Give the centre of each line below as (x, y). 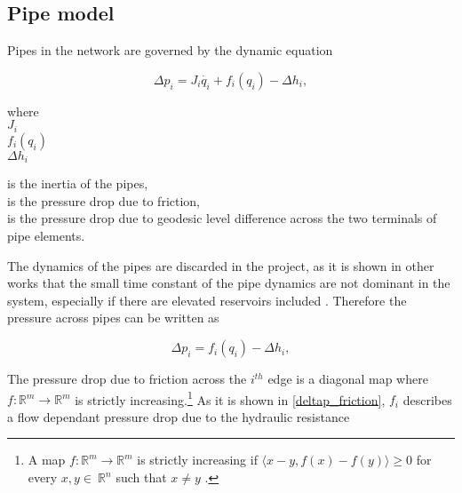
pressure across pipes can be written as (113, 318)
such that (141, 477)
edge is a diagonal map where (348, 379)
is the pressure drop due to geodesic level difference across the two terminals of (222, 218)
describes (427, 399)
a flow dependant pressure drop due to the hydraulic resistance (179, 416)
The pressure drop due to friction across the (127, 379)
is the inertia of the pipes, (78, 183)
